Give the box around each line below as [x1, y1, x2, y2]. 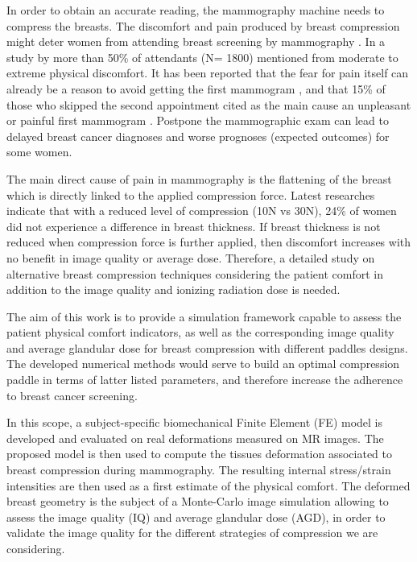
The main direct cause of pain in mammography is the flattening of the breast [6, 170, 392, 187]
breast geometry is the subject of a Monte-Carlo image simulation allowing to [6, 493, 389, 510]
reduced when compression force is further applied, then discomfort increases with [6, 233, 411, 250]
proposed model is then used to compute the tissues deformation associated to [6, 445, 392, 462]
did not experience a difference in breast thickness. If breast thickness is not [6, 217, 381, 234]
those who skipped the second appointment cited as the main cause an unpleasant [6, 96, 411, 113]
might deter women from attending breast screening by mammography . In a [6, 33, 386, 50]
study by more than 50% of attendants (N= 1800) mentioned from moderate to [6, 48, 398, 65]
